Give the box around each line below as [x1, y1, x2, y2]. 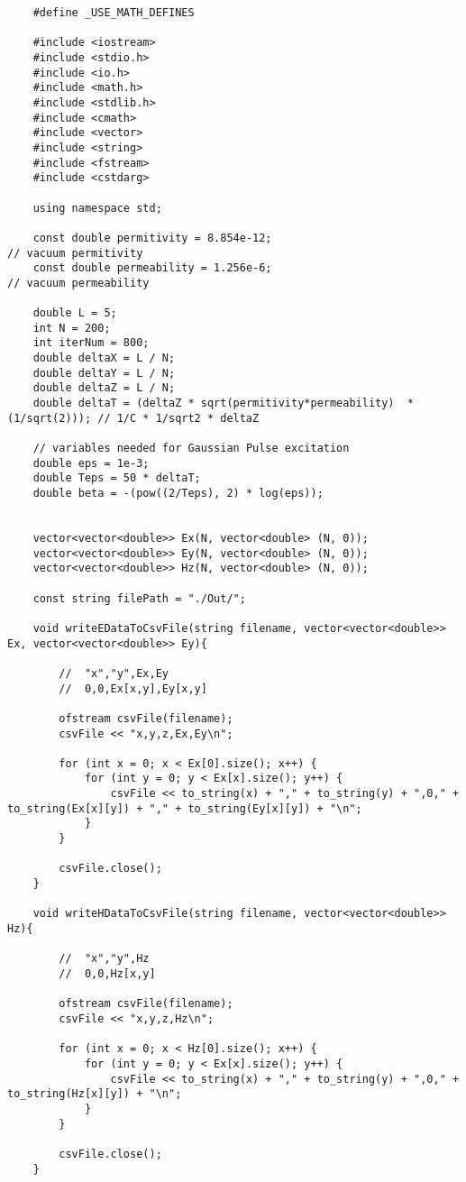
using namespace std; [32, 201, 162, 215]
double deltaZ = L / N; [32, 381, 176, 395]
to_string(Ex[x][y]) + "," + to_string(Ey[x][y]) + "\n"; [7, 802, 362, 815]
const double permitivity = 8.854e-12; [32, 231, 272, 244]
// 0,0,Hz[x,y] [59, 967, 156, 980]
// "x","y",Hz [59, 952, 150, 966]
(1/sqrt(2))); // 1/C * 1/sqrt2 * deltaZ [7, 411, 260, 425]
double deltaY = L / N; [32, 366, 176, 380]
